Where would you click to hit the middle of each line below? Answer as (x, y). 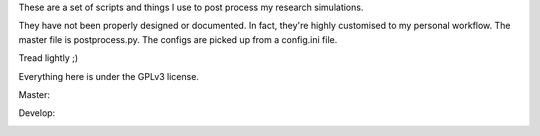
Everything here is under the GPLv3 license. (109, 76)
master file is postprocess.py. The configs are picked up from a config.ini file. (178, 39)
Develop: (37, 113)
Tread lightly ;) (48, 58)
